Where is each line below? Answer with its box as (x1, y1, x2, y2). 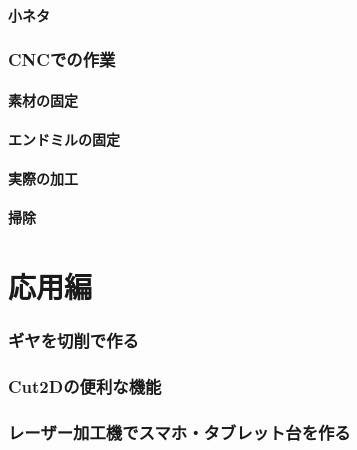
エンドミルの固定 (8, 128, 120, 149)
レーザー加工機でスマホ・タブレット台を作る (8, 419, 351, 444)
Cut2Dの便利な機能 (8, 373, 162, 398)
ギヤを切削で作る (8, 328, 139, 353)
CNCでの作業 (8, 47, 116, 72)
